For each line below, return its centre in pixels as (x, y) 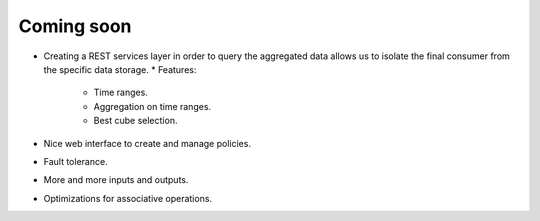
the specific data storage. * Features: (120, 69)
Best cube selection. (135, 121)
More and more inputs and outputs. (116, 180)
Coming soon (75, 26)
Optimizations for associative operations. (128, 198)
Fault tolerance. (76, 161)
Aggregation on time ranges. (152, 106)
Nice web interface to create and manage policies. (147, 143)
